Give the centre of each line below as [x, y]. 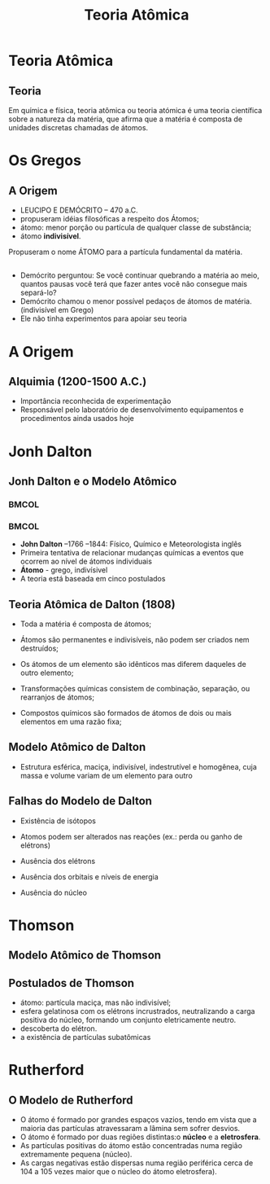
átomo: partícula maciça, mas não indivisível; [96, 1002]
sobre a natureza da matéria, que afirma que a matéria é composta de [125, 119]
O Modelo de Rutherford [71, 1100]
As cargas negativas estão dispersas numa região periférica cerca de [137, 1163]
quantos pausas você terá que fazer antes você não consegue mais [134, 284]
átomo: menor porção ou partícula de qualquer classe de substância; [136, 227]
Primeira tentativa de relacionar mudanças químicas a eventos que [132, 553]
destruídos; [39, 648]
